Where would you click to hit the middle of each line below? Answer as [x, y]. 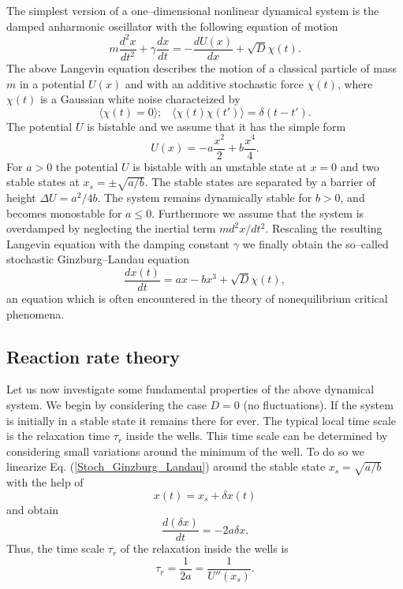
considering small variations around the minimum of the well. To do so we [185, 451]
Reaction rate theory [93, 356]
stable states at [43, 182]
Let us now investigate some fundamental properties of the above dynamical [190, 389]
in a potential [52, 83]
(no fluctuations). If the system [318, 404]
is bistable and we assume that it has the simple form [216, 126]
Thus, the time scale [56, 548]
